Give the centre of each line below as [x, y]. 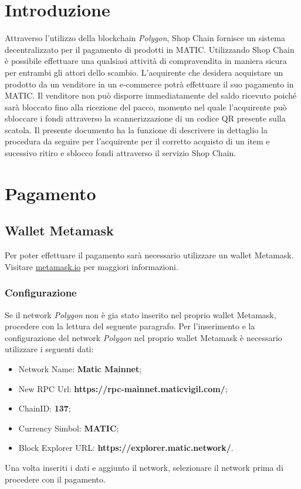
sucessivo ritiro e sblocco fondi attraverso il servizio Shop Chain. [121, 153]
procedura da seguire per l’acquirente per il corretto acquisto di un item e [137, 141]
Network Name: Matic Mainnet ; [80, 369]
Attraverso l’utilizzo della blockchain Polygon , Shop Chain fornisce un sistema [145, 38]
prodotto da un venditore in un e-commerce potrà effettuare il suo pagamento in [149, 84]
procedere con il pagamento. [55, 479]
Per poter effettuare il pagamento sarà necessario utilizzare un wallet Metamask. [149, 255]
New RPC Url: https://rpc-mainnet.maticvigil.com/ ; [123, 388]
